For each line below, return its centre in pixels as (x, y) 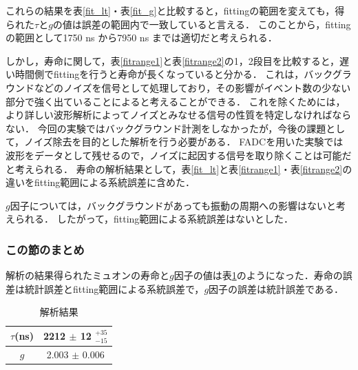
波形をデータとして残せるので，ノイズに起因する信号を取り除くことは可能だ (179, 155)
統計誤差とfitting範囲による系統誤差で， (114, 288)
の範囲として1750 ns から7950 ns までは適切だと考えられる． (141, 38)
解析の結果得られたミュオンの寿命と (87, 275)
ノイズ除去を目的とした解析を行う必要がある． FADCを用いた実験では (184, 142)
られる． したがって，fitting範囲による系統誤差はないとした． (154, 219)
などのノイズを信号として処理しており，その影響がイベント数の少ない (192, 87)
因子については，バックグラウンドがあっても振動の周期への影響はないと (173, 205)
